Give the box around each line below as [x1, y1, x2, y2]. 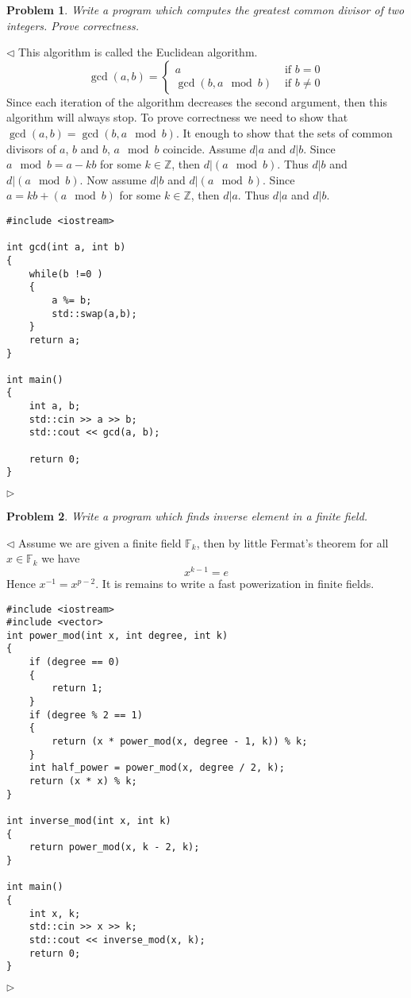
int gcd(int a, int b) [6, 242, 126, 253]
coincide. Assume [163, 140, 246, 157]
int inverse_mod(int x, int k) [6, 815, 171, 827]
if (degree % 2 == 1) [29, 709, 143, 721]
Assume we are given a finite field [18, 534, 182, 551]
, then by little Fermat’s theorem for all [196, 534, 389, 551]
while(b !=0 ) [29, 268, 103, 280]
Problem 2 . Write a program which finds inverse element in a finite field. [6, 508, 368, 524]
